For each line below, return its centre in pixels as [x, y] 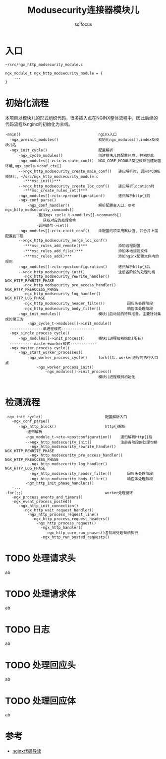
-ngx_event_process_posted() [42, 502]
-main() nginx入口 [61, 134]
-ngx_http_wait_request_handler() [58, 510]
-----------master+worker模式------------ [53, 344]
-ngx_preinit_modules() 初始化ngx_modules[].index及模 [84, 139]
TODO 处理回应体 [40, 701]
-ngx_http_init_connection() [48, 506]
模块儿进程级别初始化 [117, 377]
